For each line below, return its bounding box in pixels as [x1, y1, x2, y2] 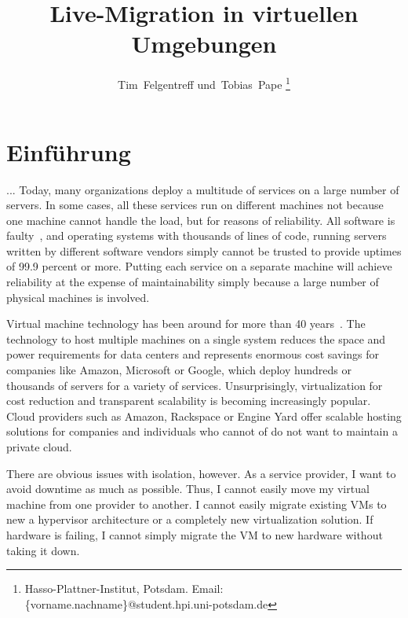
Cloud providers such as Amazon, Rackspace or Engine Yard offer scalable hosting [6, 407, 402, 424]
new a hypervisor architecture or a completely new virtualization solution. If [6, 511, 373, 528]
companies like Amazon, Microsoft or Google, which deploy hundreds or [6, 362, 352, 378]
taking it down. [6, 542, 80, 558]
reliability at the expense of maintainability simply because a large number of [6, 274, 379, 290]
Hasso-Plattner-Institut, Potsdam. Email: [24, 580, 224, 597]
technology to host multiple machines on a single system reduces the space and [6, 330, 386, 347]
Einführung [6, 135, 131, 167]
